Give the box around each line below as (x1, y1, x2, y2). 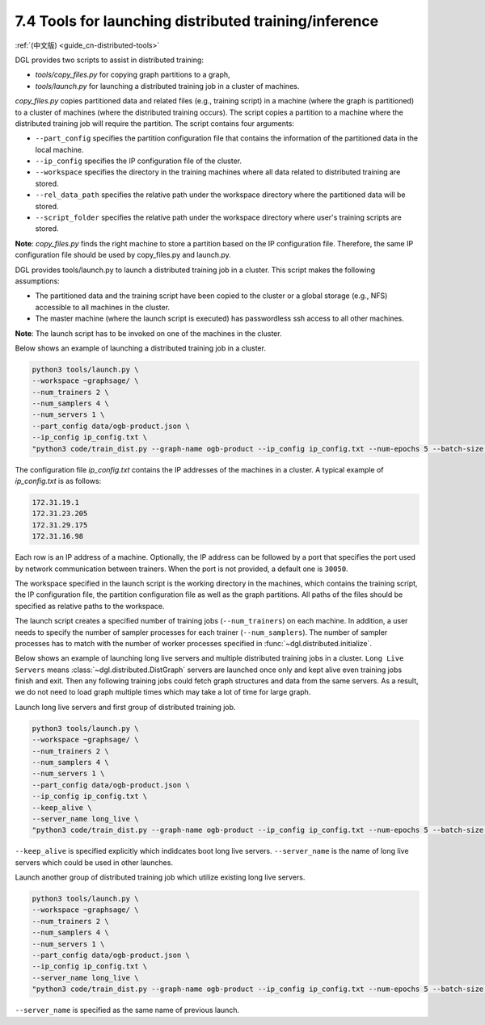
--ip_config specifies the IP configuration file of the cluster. (35, 156, 242, 166)
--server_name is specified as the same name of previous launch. (15, 1006, 240, 1015)
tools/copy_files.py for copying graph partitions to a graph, (35, 69, 230, 80)
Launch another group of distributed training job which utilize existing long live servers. (15, 872, 306, 882)
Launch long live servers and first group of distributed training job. (15, 702, 236, 712)
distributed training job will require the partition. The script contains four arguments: (15, 118, 295, 128)
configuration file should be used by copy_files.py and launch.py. (15, 250, 232, 260)
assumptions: (15, 275, 60, 286)
